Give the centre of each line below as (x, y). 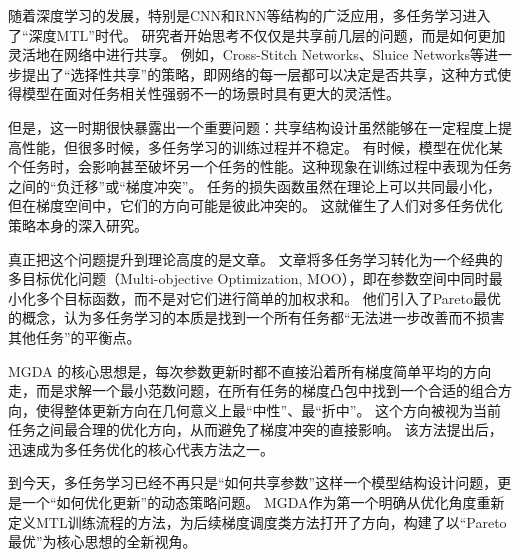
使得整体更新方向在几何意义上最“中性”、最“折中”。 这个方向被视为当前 (268, 409)
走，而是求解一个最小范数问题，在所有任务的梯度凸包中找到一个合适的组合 (253, 390)
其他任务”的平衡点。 (74, 336)
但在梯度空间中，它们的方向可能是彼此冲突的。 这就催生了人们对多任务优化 (255, 205)
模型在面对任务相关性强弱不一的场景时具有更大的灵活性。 (210, 93)
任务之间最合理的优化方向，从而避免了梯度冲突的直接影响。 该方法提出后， (255, 429)
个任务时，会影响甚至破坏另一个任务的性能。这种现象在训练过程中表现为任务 (260, 166)
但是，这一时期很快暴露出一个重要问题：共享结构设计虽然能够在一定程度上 (253, 126)
